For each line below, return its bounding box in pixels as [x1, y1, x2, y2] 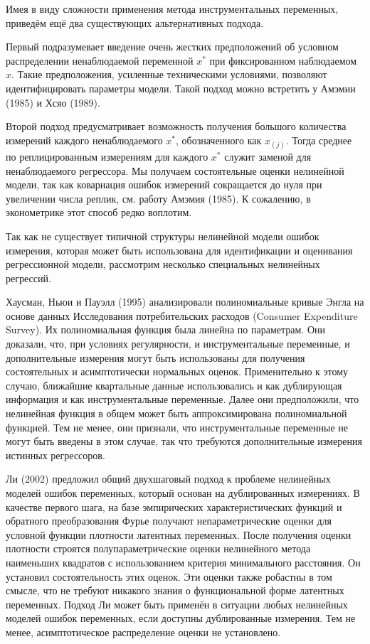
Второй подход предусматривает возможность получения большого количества [6, 119, 347, 134]
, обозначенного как [176, 132, 262, 147]
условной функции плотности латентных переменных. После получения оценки [6, 527, 351, 542]
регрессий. [6, 270, 51, 285]
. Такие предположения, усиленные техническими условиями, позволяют [11, 67, 327, 82]
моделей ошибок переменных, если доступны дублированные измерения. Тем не [6, 611, 356, 626]
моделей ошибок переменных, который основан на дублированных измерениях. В [6, 485, 360, 500]
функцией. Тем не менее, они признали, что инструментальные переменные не [6, 419, 349, 434]
